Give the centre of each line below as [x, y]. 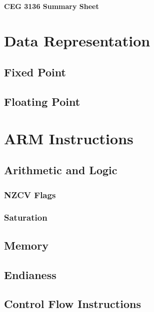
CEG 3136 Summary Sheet [51, 6]
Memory [26, 245]
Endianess [30, 274]
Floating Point [42, 102]
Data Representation [77, 40]
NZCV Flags [30, 194]
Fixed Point [35, 72]
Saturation [26, 217]
